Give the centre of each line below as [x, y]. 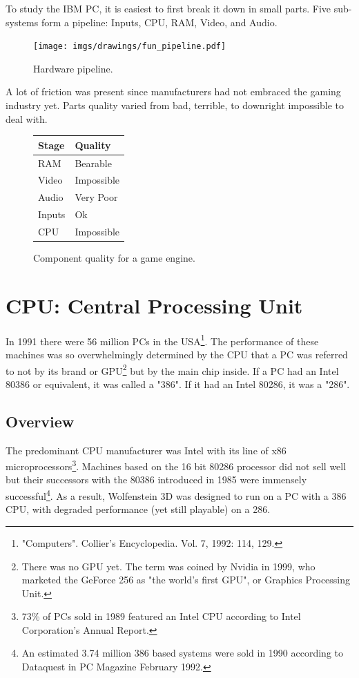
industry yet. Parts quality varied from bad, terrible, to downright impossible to [175, 105]
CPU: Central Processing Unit [154, 305]
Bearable [93, 163]
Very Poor [96, 197]
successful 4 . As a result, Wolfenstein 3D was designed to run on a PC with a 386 [176, 495]
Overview [40, 421]
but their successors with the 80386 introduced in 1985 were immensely [156, 480]
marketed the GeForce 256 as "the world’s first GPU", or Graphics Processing [186, 580]
